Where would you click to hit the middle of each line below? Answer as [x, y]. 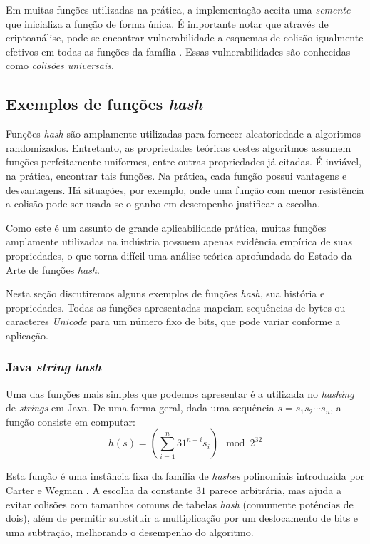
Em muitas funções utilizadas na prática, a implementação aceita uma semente [178, 9]
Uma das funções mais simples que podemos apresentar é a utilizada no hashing [180, 393]
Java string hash [54, 367]
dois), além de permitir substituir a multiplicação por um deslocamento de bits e [182, 518]
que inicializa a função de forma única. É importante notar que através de [167, 23]
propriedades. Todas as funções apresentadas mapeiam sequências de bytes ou [176, 307]
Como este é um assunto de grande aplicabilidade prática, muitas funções [166, 227]
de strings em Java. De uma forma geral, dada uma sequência [140, 407]
